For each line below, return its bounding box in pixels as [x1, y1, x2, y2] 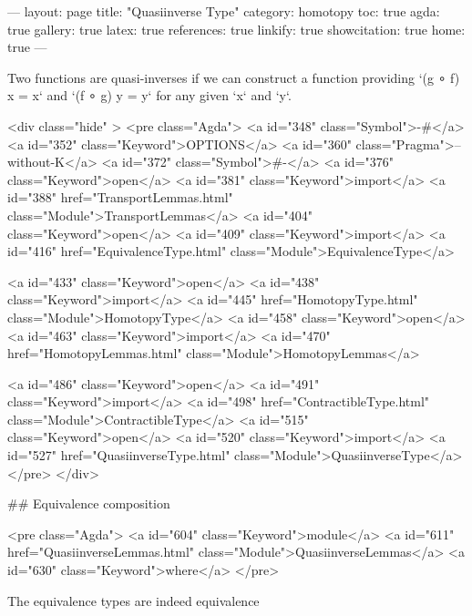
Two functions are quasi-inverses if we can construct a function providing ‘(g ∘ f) [7, 67, 460, 87]
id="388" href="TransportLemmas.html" [7, 188, 233, 207]
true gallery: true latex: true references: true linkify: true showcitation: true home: [7, 19, 466, 38]
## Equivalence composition [7, 494, 170, 513]
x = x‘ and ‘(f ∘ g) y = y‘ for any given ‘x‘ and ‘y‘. [7, 86, 292, 105]
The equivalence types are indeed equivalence [7, 590, 260, 610]
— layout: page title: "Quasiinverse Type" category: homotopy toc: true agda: [7, 2, 440, 20]
